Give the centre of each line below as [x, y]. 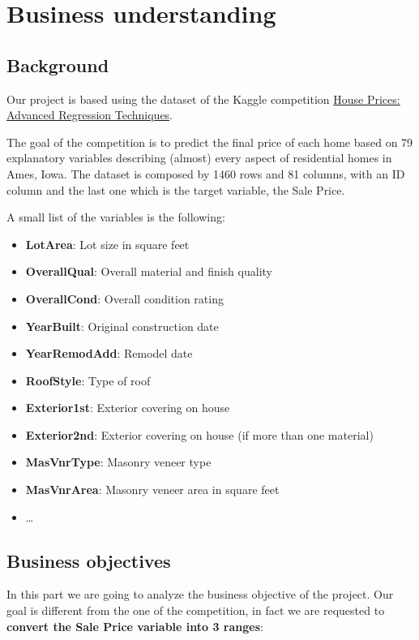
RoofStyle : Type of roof [88, 380]
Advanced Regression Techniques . [90, 115]
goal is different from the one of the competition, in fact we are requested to [196, 610]
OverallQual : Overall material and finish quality [149, 271]
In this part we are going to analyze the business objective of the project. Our [200, 594]
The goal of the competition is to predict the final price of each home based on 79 [210, 142]
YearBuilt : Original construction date [122, 326]
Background [58, 64]
